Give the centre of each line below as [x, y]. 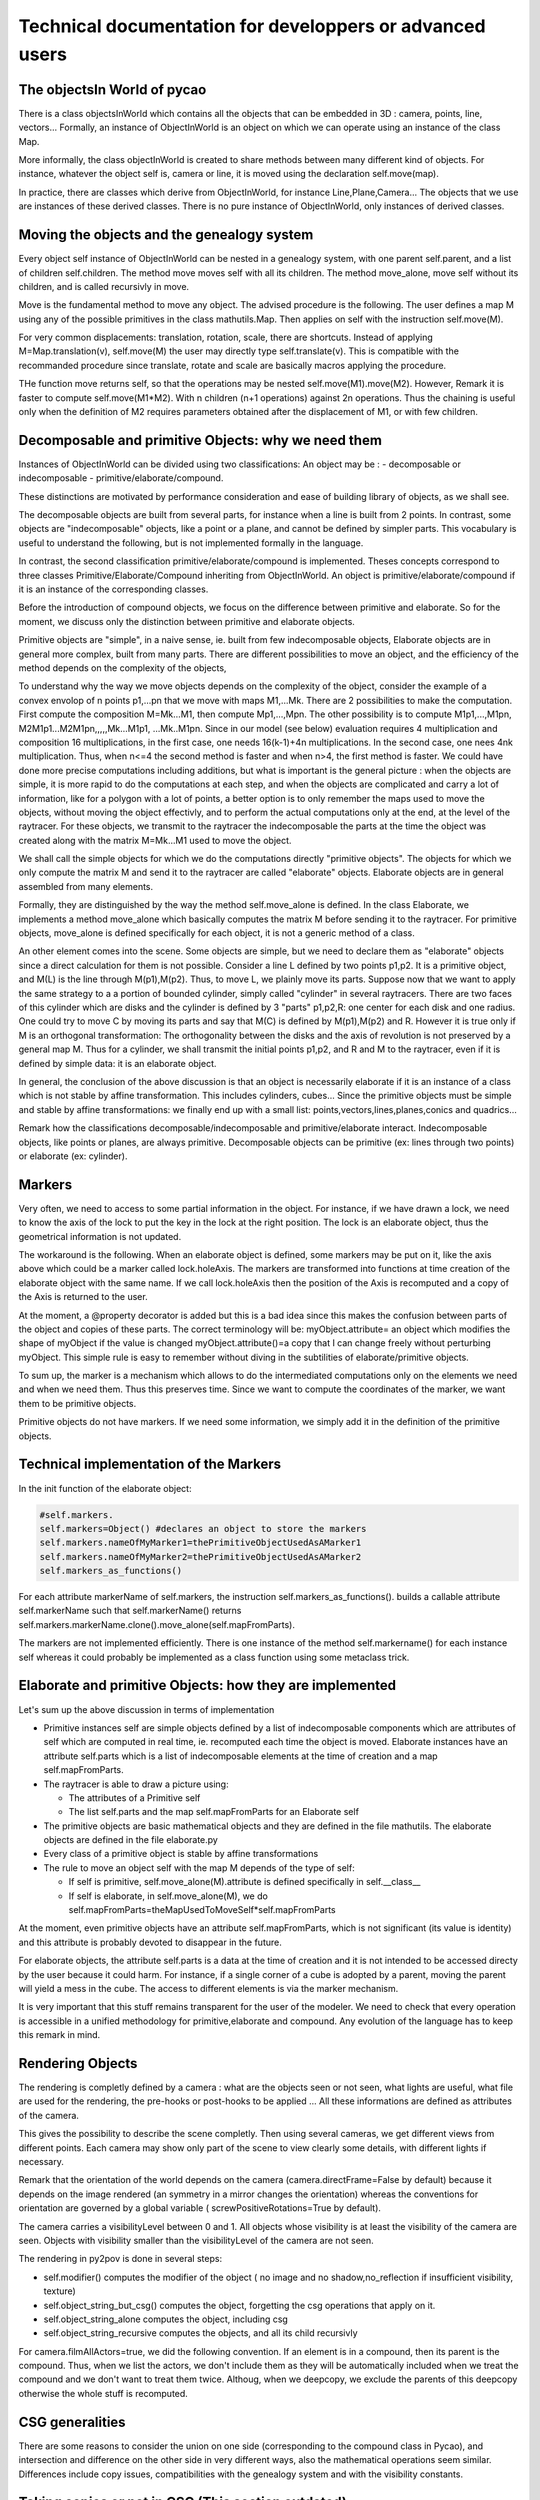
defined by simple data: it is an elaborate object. [117, 1063]
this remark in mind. [59, 2035]
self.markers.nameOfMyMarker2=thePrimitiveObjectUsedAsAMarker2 [200, 1556]
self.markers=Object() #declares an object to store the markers [203, 1528]
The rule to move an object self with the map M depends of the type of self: [199, 1867]
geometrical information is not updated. [100, 1236]
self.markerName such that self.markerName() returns [130, 1611]
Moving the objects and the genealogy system [166, 235]
